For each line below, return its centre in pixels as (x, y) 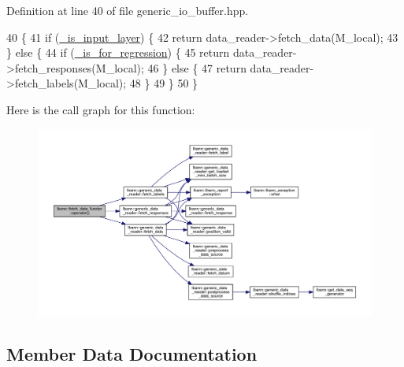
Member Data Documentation (132, 353)
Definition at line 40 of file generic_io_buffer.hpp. (128, 10)
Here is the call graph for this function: (101, 109)
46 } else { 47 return (197, 67)
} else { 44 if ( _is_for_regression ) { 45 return (118, 52)
